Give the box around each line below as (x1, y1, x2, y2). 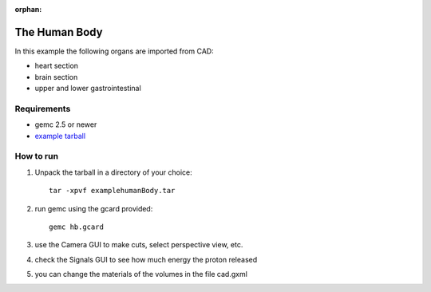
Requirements (14, 103, 71, 114)
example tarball (34, 131, 86, 140)
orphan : (14, 5, 42, 14)
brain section (34, 72, 78, 81)
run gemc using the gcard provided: (34, 203, 153, 213)
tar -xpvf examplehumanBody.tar (49, 186, 176, 195)
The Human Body (14, 25, 103, 39)
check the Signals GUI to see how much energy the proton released (34, 255, 258, 264)
